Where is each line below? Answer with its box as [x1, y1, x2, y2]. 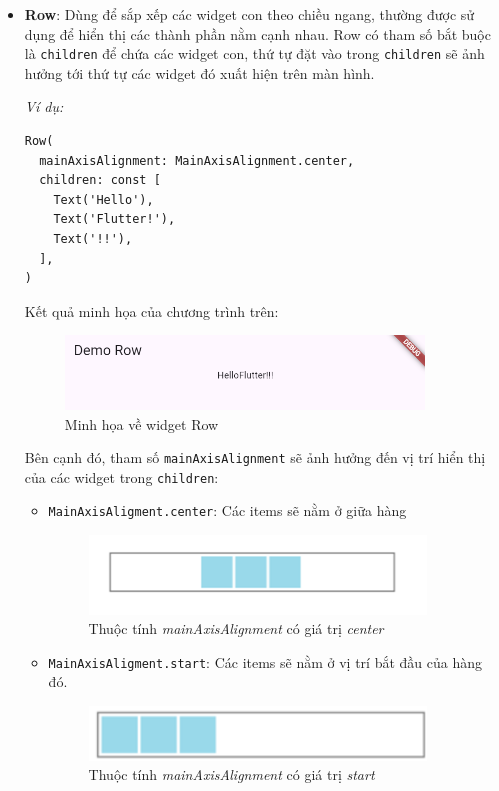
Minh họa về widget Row [64, 413, 219, 434]
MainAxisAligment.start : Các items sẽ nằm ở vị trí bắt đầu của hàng [48, 651, 482, 672]
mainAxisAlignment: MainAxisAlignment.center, [39, 153, 355, 168]
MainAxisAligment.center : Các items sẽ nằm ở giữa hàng [48, 500, 407, 521]
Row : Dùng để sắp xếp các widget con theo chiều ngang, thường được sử [24, 4, 475, 24]
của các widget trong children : [24, 466, 219, 487]
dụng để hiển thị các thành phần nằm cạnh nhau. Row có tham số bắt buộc [24, 23, 491, 44]
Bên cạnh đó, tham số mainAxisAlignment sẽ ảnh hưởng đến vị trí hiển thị [24, 447, 486, 468]
